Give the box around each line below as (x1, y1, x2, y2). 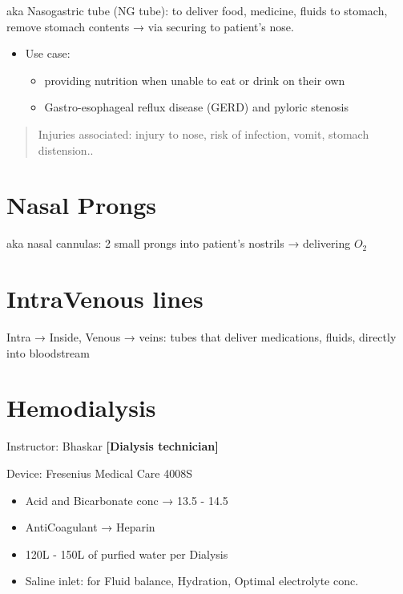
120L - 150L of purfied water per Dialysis (25, 545, 228, 562)
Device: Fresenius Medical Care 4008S (6, 464, 192, 481)
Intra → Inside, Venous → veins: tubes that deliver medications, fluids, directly (6, 329, 397, 345)
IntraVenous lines (6, 282, 204, 315)
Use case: (25, 45, 71, 62)
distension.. (38, 141, 94, 158)
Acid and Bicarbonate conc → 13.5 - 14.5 (25, 491, 228, 508)
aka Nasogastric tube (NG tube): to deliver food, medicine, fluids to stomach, (6, 2, 388, 18)
